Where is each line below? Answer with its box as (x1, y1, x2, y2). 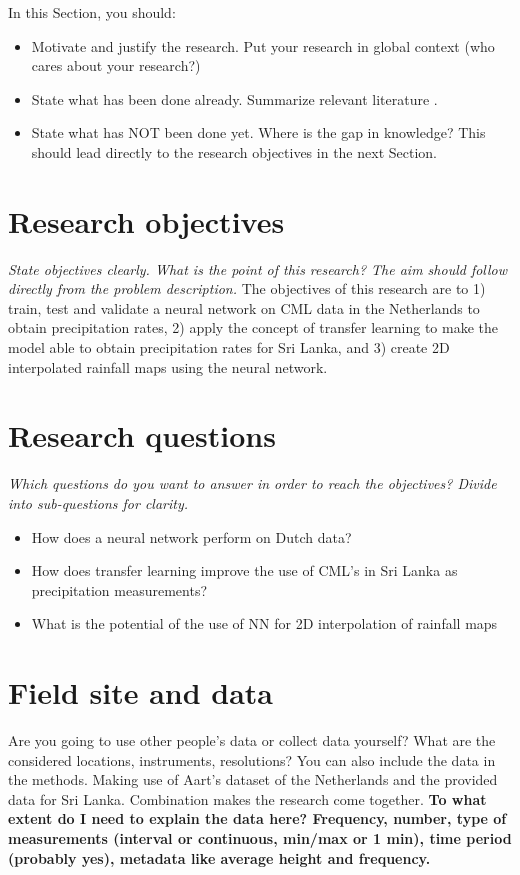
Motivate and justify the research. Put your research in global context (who (31, 35, 495, 56)
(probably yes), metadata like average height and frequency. (8, 847, 431, 868)
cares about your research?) (31, 55, 201, 76)
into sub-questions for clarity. (8, 492, 189, 513)
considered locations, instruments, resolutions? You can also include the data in (8, 749, 496, 770)
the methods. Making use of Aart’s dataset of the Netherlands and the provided (8, 769, 498, 790)
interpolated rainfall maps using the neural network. (8, 356, 328, 377)
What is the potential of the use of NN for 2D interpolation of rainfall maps (31, 613, 498, 634)
